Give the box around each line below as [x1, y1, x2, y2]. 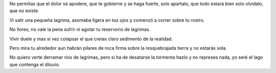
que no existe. [9, 8, 39, 14]
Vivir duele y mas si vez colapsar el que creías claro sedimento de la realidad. [9, 35, 173, 42]
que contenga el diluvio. [9, 61, 60, 67]
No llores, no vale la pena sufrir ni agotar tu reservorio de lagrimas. [9, 26, 151, 32]
